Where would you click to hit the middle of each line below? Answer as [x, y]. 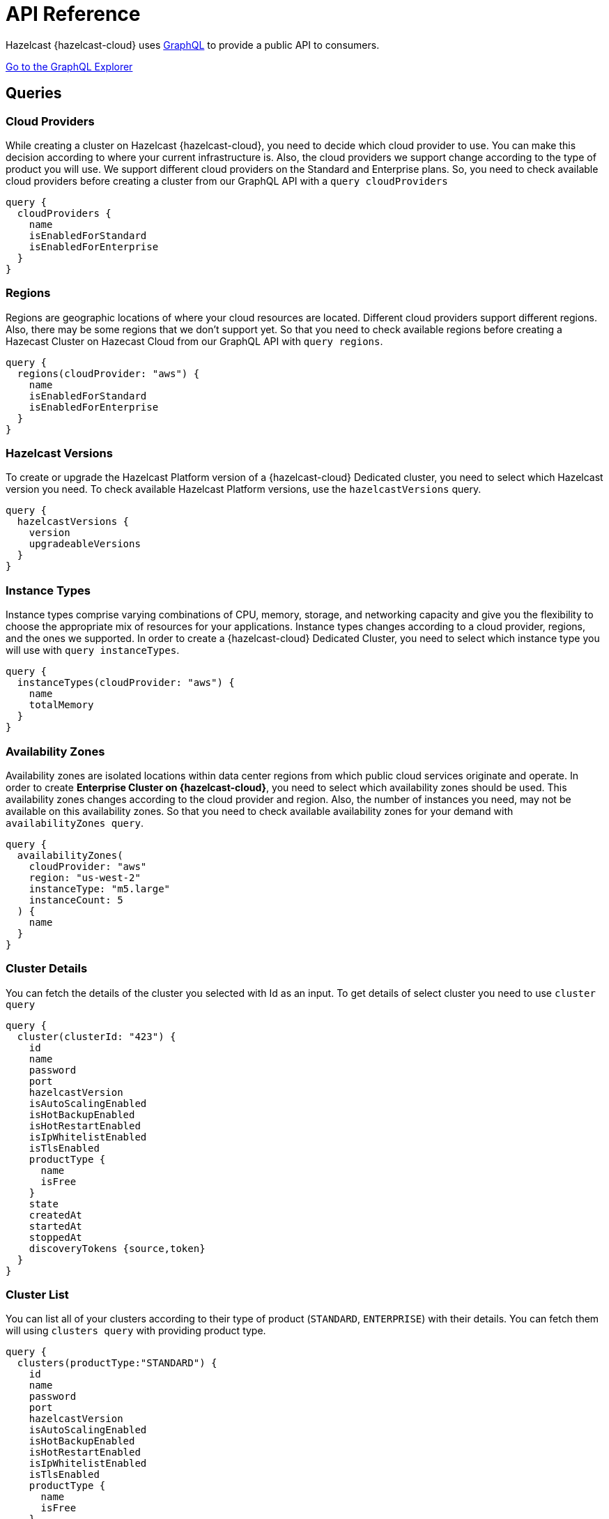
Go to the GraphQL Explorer [69, 66]
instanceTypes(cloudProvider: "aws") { [126, 683]
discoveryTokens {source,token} [117, 1248]
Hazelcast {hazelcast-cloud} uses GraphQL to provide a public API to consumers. [193, 45]
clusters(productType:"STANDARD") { [117, 1363]
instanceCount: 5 [76, 900]
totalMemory [61, 705]
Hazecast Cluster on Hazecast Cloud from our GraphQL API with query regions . [194, 341]
